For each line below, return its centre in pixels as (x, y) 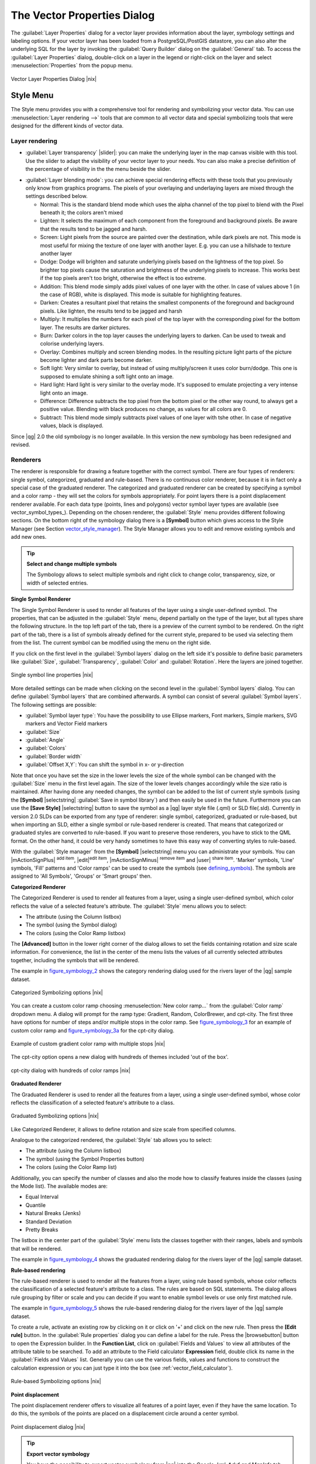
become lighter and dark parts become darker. (96, 360)
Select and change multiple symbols (72, 564)
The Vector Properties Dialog (83, 15)
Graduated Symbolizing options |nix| (55, 1116)
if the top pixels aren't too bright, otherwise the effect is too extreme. (123, 278)
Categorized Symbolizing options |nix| (57, 993)
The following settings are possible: (54, 704)
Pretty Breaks (42, 1229)
